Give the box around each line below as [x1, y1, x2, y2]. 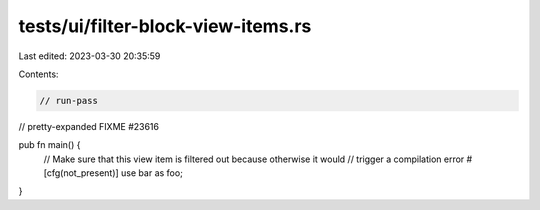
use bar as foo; [120, 167, 184, 179]
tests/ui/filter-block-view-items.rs [18, 15, 312, 37]
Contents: [18, 68, 59, 80]
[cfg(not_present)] [43, 167, 119, 179]
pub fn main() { [18, 139, 81, 151]
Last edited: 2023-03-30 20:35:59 [18, 50, 161, 62]
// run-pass [39, 95, 99, 106]
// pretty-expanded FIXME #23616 [18, 120, 160, 132]
